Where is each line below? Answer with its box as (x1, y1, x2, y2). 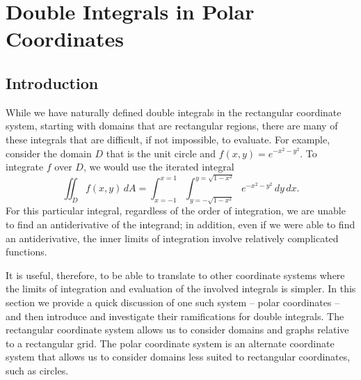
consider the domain (6, 145, 92, 160)
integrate (6, 159, 44, 174)
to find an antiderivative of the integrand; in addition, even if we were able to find (6, 217, 355, 232)
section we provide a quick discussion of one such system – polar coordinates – (6, 294, 340, 309)
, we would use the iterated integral (83, 159, 234, 174)
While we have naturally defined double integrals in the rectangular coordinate (6, 104, 342, 119)
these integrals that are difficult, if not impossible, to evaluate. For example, (6, 132, 330, 146)
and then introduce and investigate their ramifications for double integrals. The (6, 308, 344, 323)
